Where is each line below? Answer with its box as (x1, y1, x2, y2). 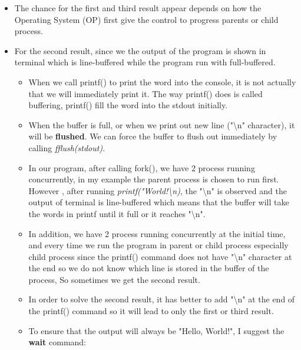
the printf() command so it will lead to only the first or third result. (28, 305, 274, 317)
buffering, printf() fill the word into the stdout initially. (28, 99, 228, 111)
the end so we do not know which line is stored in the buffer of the (28, 262, 269, 274)
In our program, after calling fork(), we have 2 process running (28, 161, 255, 174)
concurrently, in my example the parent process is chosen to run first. (28, 173, 279, 185)
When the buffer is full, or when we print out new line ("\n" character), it (28, 118, 295, 131)
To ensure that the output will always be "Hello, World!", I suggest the (28, 324, 285, 336)
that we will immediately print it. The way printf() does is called (28, 87, 263, 99)
